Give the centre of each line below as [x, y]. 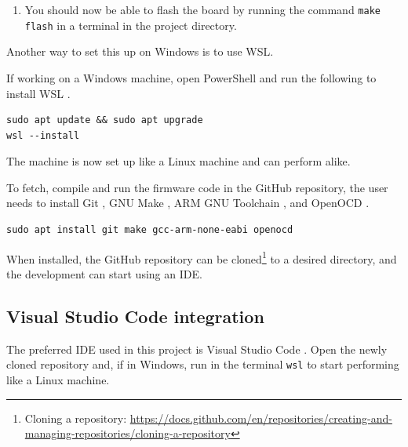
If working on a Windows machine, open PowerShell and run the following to [191, 77]
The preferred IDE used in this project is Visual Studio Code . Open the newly [197, 349]
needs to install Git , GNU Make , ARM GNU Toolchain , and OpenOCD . [188, 203]
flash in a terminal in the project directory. [131, 25]
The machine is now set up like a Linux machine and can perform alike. [178, 161]
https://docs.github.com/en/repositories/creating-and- [261, 418]
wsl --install [43, 135]
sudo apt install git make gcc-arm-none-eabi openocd [150, 230]
